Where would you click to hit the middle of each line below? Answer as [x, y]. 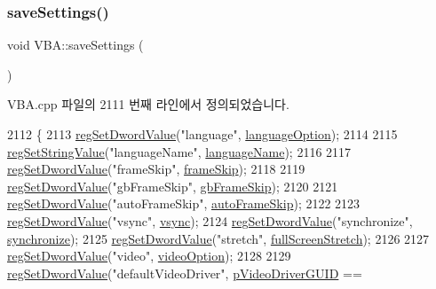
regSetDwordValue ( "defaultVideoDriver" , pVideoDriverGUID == [185, 273]
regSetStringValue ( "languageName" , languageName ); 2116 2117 [179, 151]
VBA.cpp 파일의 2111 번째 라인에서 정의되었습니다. [148, 104]
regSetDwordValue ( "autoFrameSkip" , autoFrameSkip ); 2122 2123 [184, 203]
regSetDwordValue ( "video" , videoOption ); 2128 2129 [149, 256]
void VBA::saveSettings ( [75, 45]
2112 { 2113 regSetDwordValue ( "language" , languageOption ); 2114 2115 [202, 134]
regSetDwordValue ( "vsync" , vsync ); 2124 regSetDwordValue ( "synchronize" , [210, 220]
